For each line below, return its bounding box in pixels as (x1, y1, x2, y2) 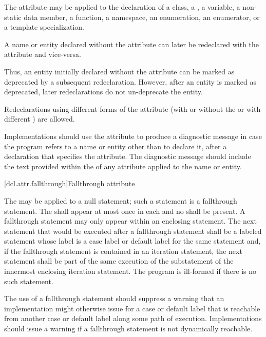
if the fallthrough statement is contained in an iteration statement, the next (4, 245, 242, 256)
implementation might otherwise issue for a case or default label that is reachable (4, 303, 260, 313)
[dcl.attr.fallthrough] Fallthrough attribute (4, 178, 135, 189)
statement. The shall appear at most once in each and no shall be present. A (4, 205, 245, 216)
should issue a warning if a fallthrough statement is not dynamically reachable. (4, 323, 253, 334)
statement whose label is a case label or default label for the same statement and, (4, 235, 261, 246)
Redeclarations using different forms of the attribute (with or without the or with (4, 103, 261, 114)
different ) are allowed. (4, 113, 75, 124)
